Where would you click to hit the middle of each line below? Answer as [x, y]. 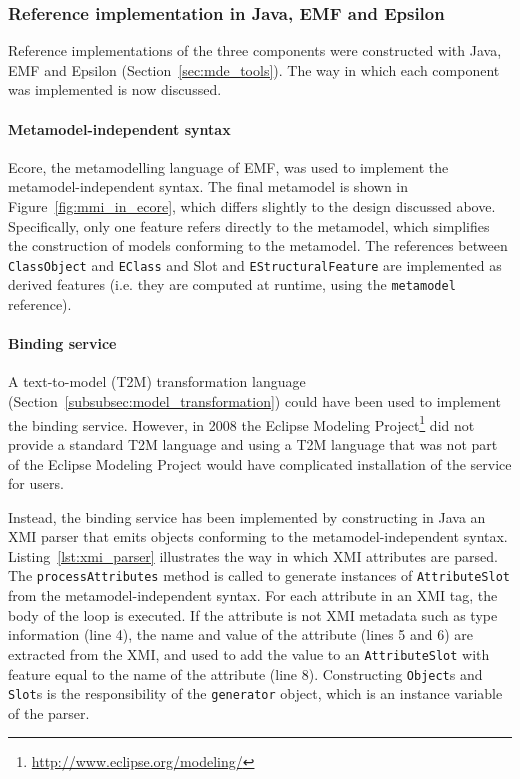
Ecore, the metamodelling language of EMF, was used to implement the [228, 166]
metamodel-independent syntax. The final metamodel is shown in [208, 186]
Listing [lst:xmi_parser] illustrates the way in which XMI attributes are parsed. [253, 555]
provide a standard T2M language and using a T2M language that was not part [253, 443]
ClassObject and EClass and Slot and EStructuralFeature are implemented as [255, 264]
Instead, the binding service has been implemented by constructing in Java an [247, 516]
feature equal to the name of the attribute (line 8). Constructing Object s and [245, 673]
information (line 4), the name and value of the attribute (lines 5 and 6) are [240, 634]
